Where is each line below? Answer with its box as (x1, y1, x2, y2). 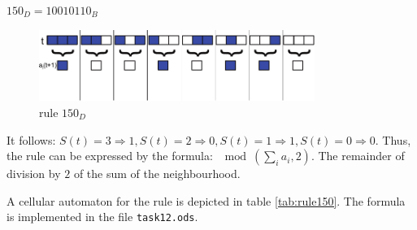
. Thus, (375, 131, 411, 148)
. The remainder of (311, 147, 405, 164)
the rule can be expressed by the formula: (7, 147, 213, 164)
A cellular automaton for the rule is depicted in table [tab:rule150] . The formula (7, 192, 406, 209)
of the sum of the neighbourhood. (73, 165, 241, 182)
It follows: (7, 131, 56, 148)
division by (7, 165, 61, 182)
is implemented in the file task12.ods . (7, 208, 198, 225)
